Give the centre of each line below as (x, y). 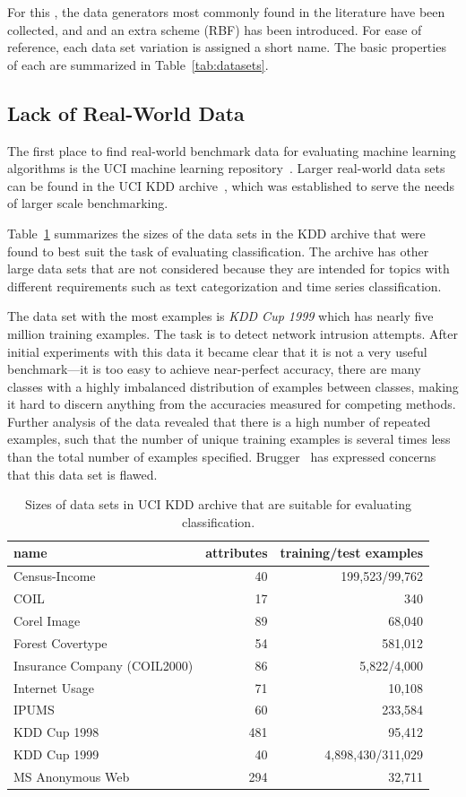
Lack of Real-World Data (126, 113)
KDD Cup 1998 (56, 732)
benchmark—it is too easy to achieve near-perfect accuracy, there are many (214, 369)
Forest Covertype (60, 642)
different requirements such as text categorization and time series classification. (224, 286)
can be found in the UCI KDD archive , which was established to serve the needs (231, 185)
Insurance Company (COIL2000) (104, 665)
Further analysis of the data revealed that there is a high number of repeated (219, 421)
